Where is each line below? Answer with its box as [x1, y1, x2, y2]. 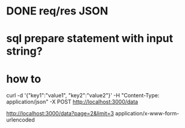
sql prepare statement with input [6, 32, 174, 46]
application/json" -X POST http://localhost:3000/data [6, 98, 139, 106]
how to [6, 72, 41, 85]
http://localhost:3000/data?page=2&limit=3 [6, 110, 114, 117]
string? [6, 44, 43, 58]
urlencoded [6, 116, 35, 124]
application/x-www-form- [115, 110, 180, 117]
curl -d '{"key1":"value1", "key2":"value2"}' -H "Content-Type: [6, 92, 160, 99]
